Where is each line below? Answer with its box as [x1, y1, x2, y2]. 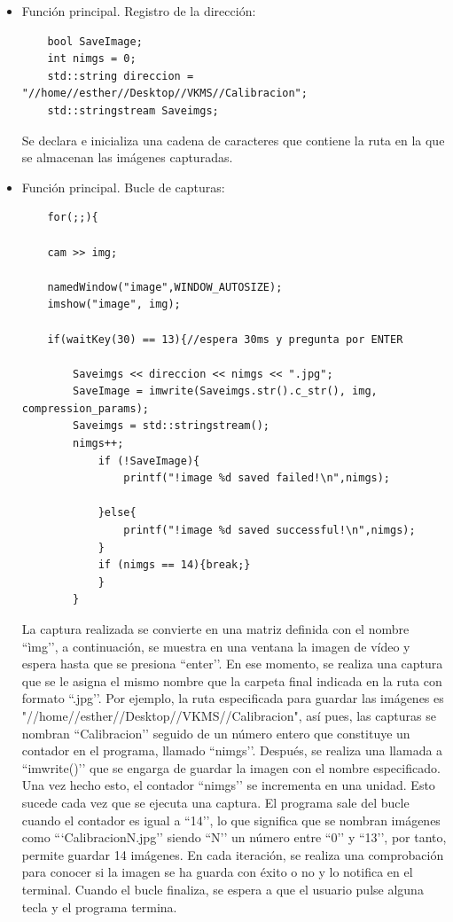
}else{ [98, 506, 137, 520]
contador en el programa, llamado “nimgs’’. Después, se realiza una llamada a [21, 741, 443, 760]
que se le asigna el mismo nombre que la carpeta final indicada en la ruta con [21, 671, 442, 690]
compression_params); [21, 402, 149, 415]
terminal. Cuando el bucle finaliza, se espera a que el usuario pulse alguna [21, 879, 424, 898]
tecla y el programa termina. [21, 897, 177, 916]
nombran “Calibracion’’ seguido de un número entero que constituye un [21, 723, 410, 742]
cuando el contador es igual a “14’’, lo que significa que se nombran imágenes [21, 810, 441, 829]
